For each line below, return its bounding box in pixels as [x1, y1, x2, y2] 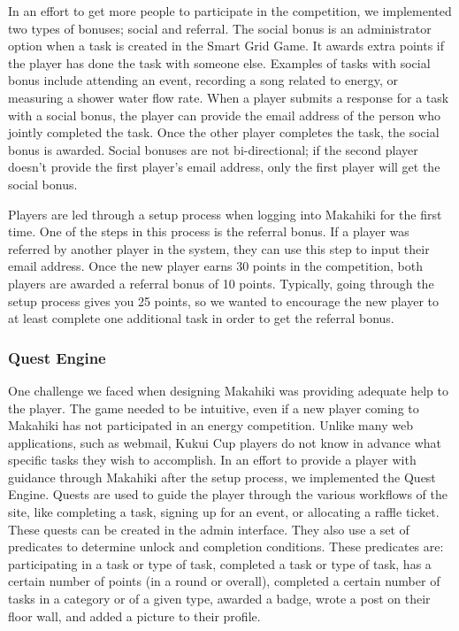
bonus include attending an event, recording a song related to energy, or [8, 71, 398, 89]
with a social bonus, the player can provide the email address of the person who [8, 105, 440, 124]
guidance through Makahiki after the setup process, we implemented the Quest [8, 467, 436, 486]
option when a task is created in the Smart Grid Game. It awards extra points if [8, 36, 445, 55]
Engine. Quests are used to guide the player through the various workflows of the [8, 485, 448, 504]
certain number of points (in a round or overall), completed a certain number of [8, 572, 440, 590]
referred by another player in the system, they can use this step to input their [8, 239, 430, 258]
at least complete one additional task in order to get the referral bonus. [8, 309, 394, 327]
